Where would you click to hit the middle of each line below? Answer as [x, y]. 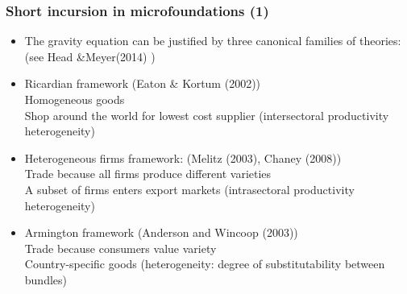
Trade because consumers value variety [120, 248]
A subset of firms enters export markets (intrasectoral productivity [189, 189]
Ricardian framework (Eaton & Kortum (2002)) [143, 83]
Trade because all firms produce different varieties [148, 174]
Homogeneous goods [75, 99]
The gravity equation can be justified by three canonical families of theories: [213, 41]
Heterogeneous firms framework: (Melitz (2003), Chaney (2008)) [183, 157]
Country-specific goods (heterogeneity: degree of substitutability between [205, 264]
